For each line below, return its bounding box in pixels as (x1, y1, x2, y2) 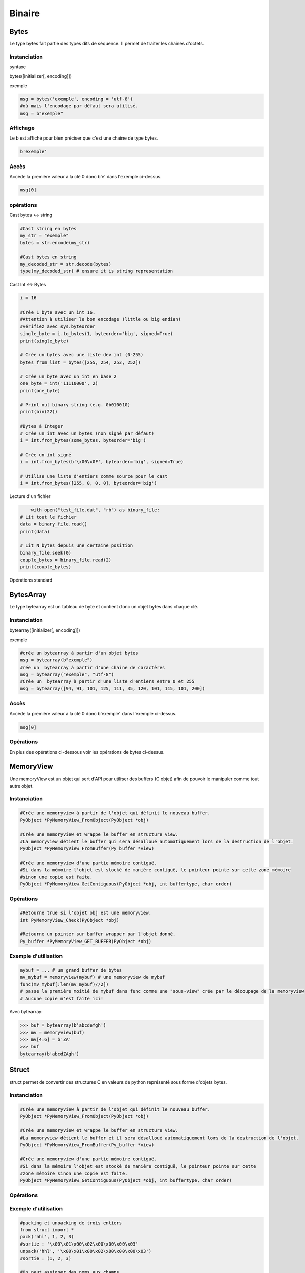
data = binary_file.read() (20, 521, 87, 527)
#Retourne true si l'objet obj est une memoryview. (20, 910, 152, 916)
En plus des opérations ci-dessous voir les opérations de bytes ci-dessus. (9, 749, 165, 755)
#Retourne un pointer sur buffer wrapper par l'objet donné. (20, 931, 176, 937)
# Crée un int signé (20, 452, 71, 458)
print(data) (20, 529, 50, 534)
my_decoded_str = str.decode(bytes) (20, 261, 112, 267)
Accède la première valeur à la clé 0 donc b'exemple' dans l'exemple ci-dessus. (9, 710, 177, 716)
